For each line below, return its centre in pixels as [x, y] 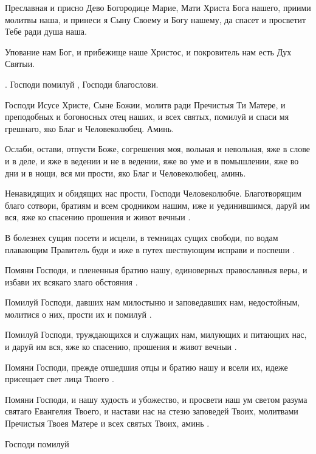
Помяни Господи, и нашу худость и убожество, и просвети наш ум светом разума [156, 399]
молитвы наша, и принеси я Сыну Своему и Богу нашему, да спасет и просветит [156, 19]
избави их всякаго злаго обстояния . [71, 281]
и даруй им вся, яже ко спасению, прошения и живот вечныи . [121, 347]
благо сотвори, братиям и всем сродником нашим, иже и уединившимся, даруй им [157, 205]
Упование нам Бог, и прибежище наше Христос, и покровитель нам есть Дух [148, 51]
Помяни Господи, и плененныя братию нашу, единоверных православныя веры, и [156, 270]
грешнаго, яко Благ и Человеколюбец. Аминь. [90, 128]
